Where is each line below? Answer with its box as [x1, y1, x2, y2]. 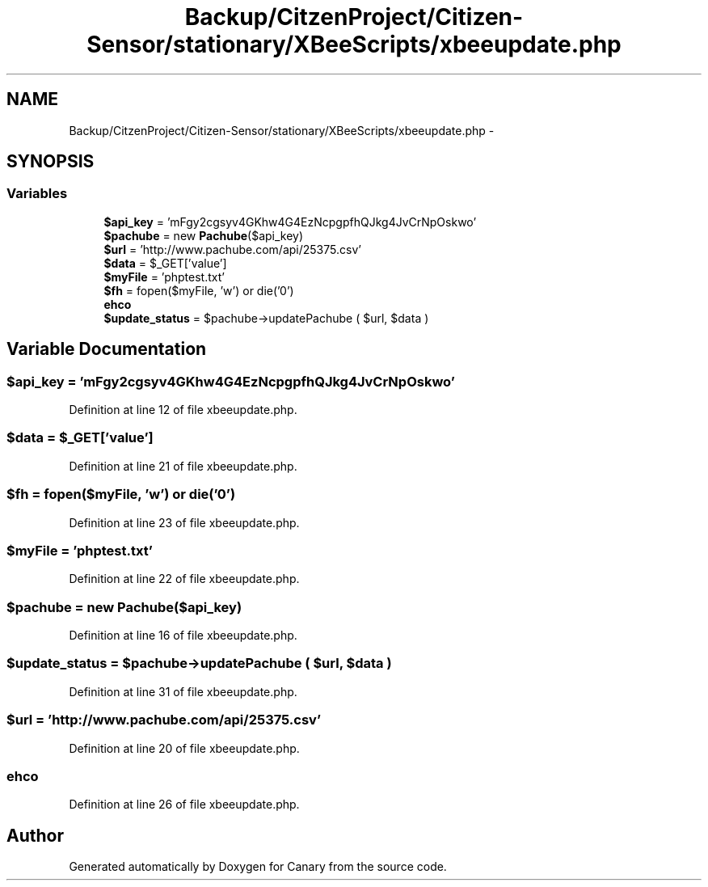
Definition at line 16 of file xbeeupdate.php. [69, 628, 297, 643]
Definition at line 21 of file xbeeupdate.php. [69, 458, 297, 473]
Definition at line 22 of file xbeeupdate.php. [69, 572, 300, 586]
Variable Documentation [6, 339, 207, 360]
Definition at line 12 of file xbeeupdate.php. [69, 403, 297, 417]
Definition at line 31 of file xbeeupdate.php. [69, 684, 297, 699]
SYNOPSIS [6, 151, 95, 172]
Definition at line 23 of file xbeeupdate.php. [69, 515, 300, 530]
